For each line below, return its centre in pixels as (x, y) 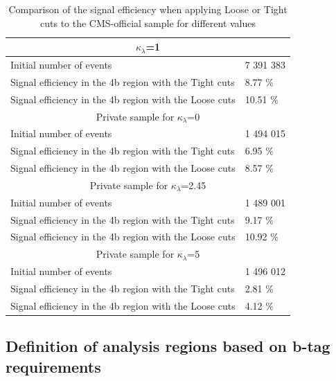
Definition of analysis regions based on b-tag (168, 346)
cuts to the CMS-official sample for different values (148, 23)
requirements (53, 366)
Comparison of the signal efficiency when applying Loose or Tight (148, 9)
